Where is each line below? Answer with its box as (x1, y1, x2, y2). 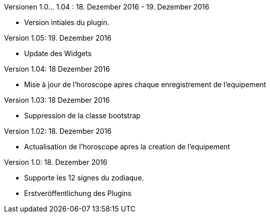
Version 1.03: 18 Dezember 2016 (4, 96, 110, 104)
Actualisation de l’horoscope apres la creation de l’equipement (24, 142, 230, 151)
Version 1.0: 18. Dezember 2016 (4, 158, 107, 166)
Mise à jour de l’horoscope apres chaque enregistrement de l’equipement (24, 80, 266, 89)
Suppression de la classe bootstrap (24, 111, 141, 120)
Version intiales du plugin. (24, 18, 109, 27)
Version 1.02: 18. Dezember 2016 (4, 127, 112, 135)
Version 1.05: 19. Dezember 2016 (4, 34, 111, 42)
